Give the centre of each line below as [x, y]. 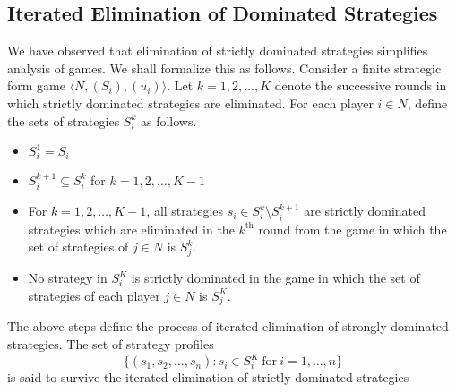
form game [36, 85]
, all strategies [185, 211]
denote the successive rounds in [361, 85]
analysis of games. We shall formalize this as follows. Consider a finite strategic [224, 68]
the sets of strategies [64, 120]
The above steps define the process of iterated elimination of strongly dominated [228, 326]
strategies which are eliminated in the [131, 229]
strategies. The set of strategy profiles [111, 344]
